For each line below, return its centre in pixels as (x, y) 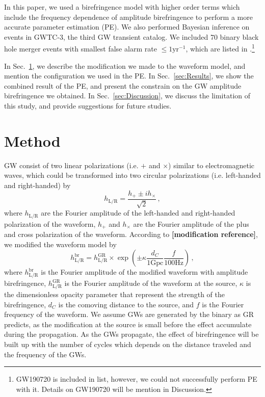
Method (32, 140)
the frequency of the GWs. (45, 354)
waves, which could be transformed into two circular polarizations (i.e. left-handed (132, 175)
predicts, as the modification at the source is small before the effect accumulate (128, 324)
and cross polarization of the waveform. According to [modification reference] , (131, 234)
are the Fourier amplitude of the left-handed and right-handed (138, 213)
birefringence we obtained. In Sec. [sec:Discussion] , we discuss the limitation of (127, 96)
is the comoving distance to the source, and (126, 304)
